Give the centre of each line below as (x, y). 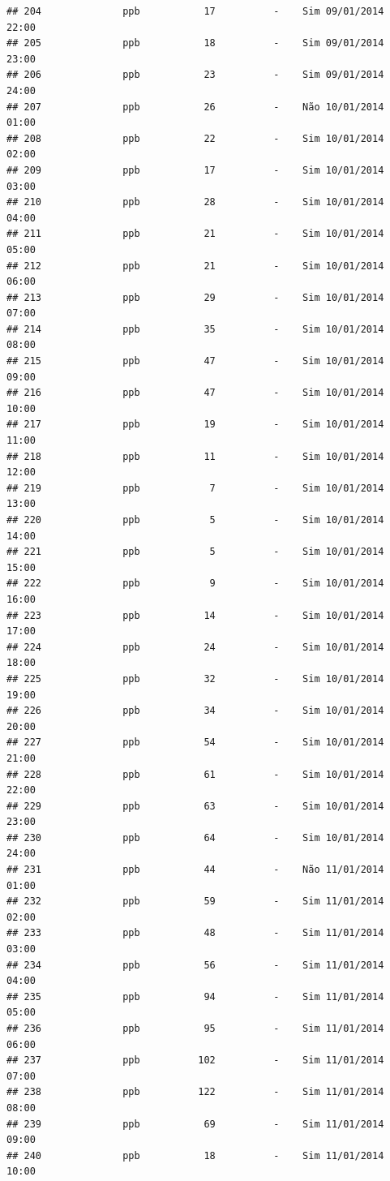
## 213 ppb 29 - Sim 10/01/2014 (195, 297)
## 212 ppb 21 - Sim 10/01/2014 (195, 266)
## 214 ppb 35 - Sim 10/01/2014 (195, 329)
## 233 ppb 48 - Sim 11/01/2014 (195, 933)
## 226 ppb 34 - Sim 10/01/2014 (195, 711)
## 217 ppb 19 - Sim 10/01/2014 (195, 425)
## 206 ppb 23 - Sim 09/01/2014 (195, 75)
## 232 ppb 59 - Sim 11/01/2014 (195, 902)
